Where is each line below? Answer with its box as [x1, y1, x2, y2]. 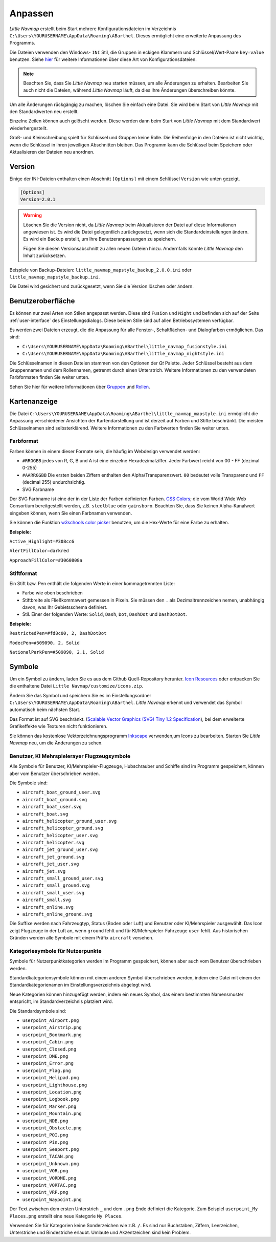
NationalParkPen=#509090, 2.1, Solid [9, 649, 104, 655]
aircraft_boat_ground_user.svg [22, 789, 101, 796]
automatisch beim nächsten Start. [9, 706, 81, 713]
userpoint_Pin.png [22, 1139, 68, 1145]
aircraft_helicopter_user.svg [22, 832, 98, 838]
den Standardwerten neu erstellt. [9, 109, 79, 115]
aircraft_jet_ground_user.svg [22, 847, 98, 852]
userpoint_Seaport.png [22, 1147, 79, 1152]
